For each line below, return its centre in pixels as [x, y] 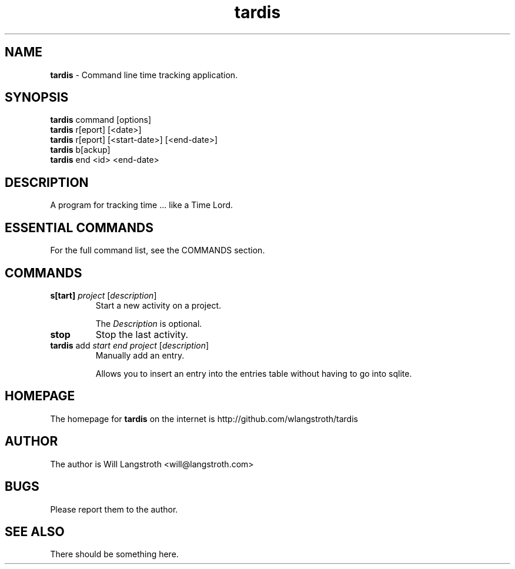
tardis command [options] [101, 120]
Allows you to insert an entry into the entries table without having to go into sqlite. [254, 373]
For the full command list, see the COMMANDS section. [158, 250]
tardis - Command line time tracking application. [144, 75]
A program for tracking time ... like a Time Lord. [142, 205]
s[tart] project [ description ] [103, 295]
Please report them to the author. [114, 509]
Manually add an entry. [140, 355]
